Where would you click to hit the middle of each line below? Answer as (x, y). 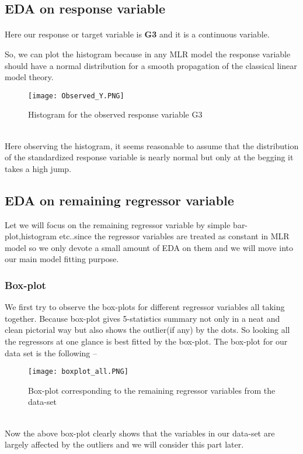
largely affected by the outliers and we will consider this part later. (124, 444)
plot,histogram (31, 236)
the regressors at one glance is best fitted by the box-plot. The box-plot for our (146, 341)
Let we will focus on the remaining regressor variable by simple (118, 224)
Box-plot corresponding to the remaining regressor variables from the (152, 390)
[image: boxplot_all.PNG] (78, 372)
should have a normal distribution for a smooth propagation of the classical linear (151, 65)
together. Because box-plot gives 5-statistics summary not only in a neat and (142, 318)
